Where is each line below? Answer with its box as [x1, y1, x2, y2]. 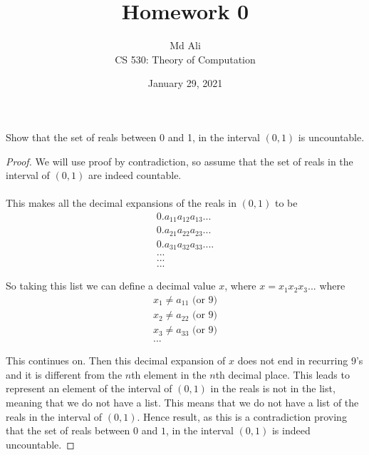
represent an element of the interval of [6, 381, 172, 396]
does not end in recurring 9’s [237, 353, 363, 368]
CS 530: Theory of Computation [115, 51, 256, 66]
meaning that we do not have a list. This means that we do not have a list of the [6, 394, 359, 409]
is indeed [271, 423, 311, 438]
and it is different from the [6, 367, 123, 382]
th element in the [131, 367, 207, 382]
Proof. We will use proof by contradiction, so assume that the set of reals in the [6, 153, 353, 168]
